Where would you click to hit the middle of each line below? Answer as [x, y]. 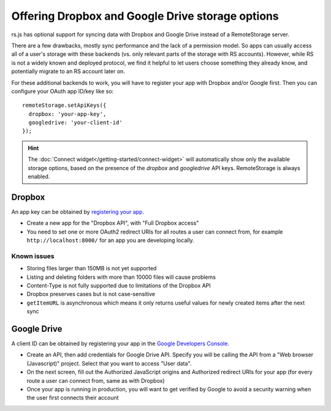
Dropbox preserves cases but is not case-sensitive [91, 294]
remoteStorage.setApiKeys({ [64, 105]
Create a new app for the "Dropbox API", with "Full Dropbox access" [113, 223]
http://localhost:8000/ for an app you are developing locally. [110, 240]
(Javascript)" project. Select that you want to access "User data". [109, 363]
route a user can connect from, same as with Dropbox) [96, 380]
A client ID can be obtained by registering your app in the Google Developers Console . [120, 343]
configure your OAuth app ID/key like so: [63, 91]
